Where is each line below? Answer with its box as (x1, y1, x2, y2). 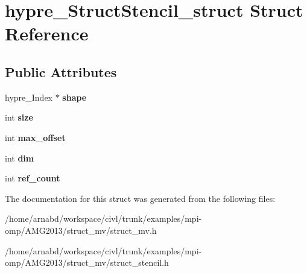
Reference (5, 21, 89, 46)
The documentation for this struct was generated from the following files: (5, 192, 276, 204)
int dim (5, 151, 34, 164)
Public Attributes (5, 62, 117, 81)
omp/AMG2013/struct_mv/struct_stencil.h (5, 256, 169, 269)
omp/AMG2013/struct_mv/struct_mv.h (5, 224, 157, 236)
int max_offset (5, 131, 66, 143)
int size (5, 111, 33, 124)
